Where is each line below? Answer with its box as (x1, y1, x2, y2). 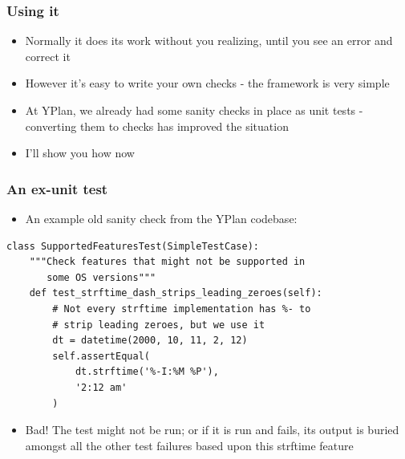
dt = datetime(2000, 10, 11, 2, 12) (52, 335, 248, 347)
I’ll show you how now (25, 144, 135, 161)
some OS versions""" (47, 271, 156, 283)
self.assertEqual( (52, 350, 150, 362)
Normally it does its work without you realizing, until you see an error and (25, 32, 393, 49)
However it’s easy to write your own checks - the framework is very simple (25, 75, 390, 91)
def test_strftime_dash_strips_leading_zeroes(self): (29, 287, 322, 299)
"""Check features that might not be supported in (29, 256, 306, 268)
